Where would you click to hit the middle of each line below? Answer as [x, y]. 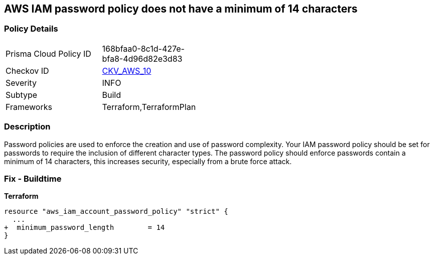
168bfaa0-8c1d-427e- [143, 48]
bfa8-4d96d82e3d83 [142, 58]
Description [27, 127]
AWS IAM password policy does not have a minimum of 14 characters [181, 9]
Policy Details [31, 29]
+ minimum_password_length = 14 [85, 228]
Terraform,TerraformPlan [149, 107]
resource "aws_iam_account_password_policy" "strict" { [116, 212]
